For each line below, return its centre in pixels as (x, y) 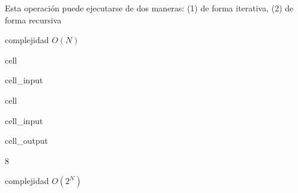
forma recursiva (33, 19)
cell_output (26, 141)
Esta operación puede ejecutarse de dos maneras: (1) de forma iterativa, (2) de (149, 8)
